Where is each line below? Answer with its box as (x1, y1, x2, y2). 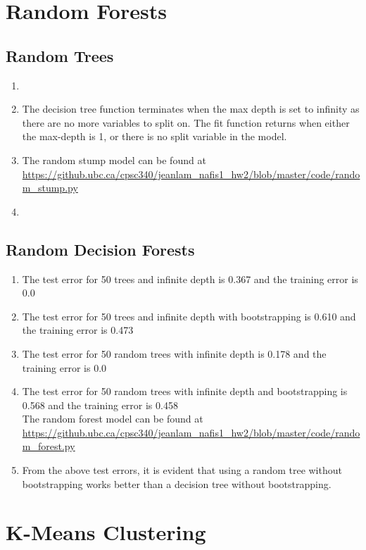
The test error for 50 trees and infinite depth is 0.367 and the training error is (22, 271, 358, 286)
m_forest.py (22, 439, 75, 454)
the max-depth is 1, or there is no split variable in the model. (22, 129, 287, 144)
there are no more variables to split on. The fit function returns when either (22, 115, 350, 130)
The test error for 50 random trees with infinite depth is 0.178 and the (22, 346, 327, 361)
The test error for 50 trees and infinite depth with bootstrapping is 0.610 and (22, 308, 356, 323)
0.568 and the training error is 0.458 (22, 397, 178, 412)
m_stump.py (22, 180, 78, 195)
